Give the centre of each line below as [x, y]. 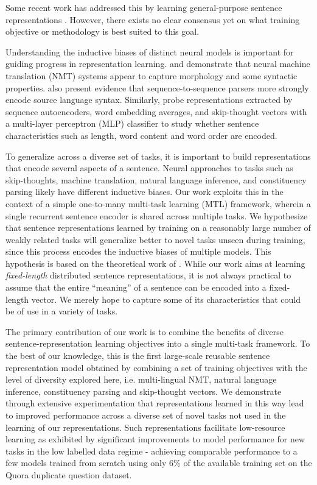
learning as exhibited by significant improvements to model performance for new [155, 439]
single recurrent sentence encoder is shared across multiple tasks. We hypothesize [157, 215]
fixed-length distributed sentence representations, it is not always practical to [148, 275]
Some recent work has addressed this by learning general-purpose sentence [144, 7]
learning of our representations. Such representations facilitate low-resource [145, 427]
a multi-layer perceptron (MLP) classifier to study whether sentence [132, 123]
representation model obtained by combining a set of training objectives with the [156, 367]
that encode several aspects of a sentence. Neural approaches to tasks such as [149, 168]
